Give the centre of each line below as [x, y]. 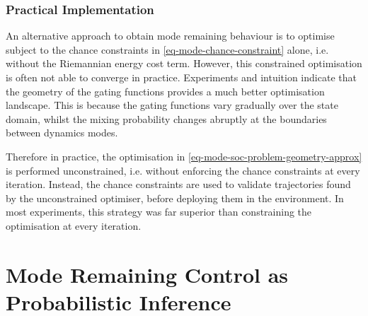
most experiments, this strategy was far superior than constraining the [159, 212]
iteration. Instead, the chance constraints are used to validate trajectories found [178, 184]
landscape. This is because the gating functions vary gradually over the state [172, 105]
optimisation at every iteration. [74, 225]
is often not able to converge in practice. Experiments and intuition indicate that [181, 77]
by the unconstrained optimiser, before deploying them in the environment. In [175, 198]
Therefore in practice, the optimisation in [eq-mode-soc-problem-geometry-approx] [184, 156]
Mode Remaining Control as [147, 274]
